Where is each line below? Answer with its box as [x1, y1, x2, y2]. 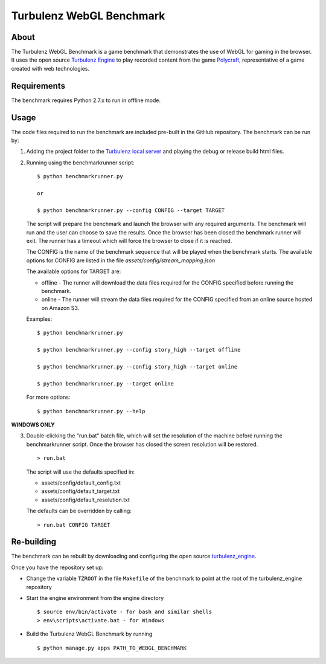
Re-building [11, 537, 57, 547]
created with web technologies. [11, 65, 90, 72]
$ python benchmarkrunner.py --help [37, 408, 145, 414]
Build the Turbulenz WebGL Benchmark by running [26, 630, 153, 637]
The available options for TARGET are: [26, 268, 121, 275]
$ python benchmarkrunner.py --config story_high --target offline [37, 346, 241, 353]
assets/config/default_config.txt [41, 479, 121, 486]
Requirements [11, 80, 66, 91]
